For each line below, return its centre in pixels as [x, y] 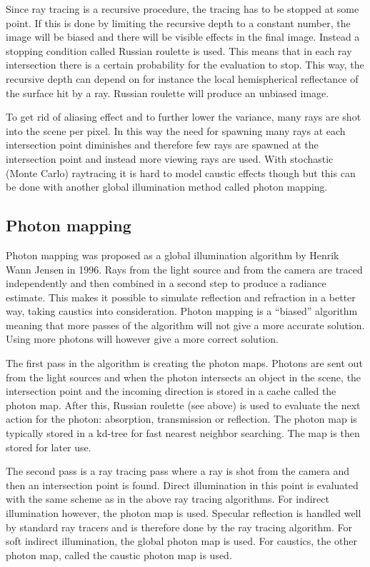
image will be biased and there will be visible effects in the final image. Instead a [183, 37]
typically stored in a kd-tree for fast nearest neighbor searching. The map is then [183, 433]
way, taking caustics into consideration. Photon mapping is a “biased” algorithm [182, 311]
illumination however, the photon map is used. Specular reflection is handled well [184, 513]
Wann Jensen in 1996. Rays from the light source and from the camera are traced [184, 269]
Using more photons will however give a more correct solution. [142, 339]
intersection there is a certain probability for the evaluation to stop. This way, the [185, 65]
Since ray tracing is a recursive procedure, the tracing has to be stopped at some [182, 9]
